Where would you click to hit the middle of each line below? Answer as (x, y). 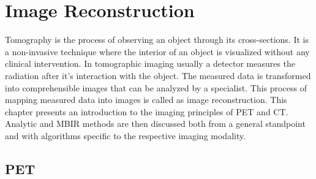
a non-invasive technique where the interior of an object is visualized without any (157, 51)
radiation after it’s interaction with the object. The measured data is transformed (158, 75)
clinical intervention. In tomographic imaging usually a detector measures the (150, 63)
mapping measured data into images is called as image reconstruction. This (146, 100)
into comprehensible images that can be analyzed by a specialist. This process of (156, 87)
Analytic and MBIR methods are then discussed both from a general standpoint (155, 124)
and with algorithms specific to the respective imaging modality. (126, 135)
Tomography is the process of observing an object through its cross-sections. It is (157, 40)
